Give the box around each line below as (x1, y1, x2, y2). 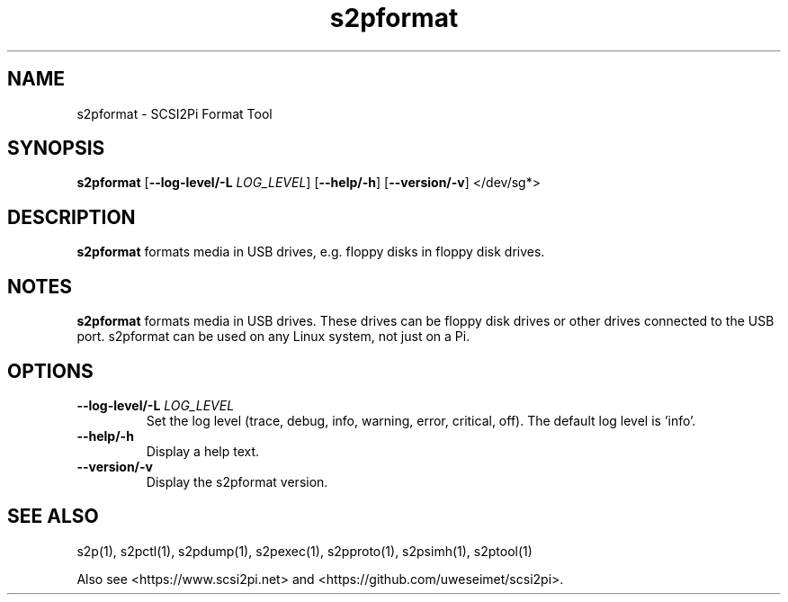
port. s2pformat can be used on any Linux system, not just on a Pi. (76, 328, 470, 345)
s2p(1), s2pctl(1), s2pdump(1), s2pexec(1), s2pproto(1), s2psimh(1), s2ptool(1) (76, 543, 533, 559)
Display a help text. (146, 443, 260, 459)
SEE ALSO (7, 505, 99, 528)
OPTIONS (7, 359, 94, 382)
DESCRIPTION (7, 205, 136, 229)
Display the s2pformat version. (146, 473, 328, 490)
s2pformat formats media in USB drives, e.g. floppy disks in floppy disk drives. (76, 244, 545, 260)
